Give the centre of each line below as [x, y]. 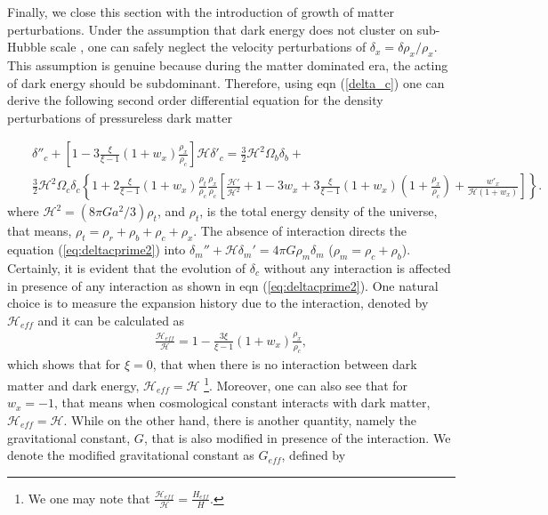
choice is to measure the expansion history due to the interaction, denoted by [218, 303]
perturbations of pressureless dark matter [120, 117]
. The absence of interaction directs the [300, 231]
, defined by [314, 455]
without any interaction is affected [357, 268]
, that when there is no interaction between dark [285, 364]
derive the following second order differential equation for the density [195, 100]
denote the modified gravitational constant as [131, 455]
